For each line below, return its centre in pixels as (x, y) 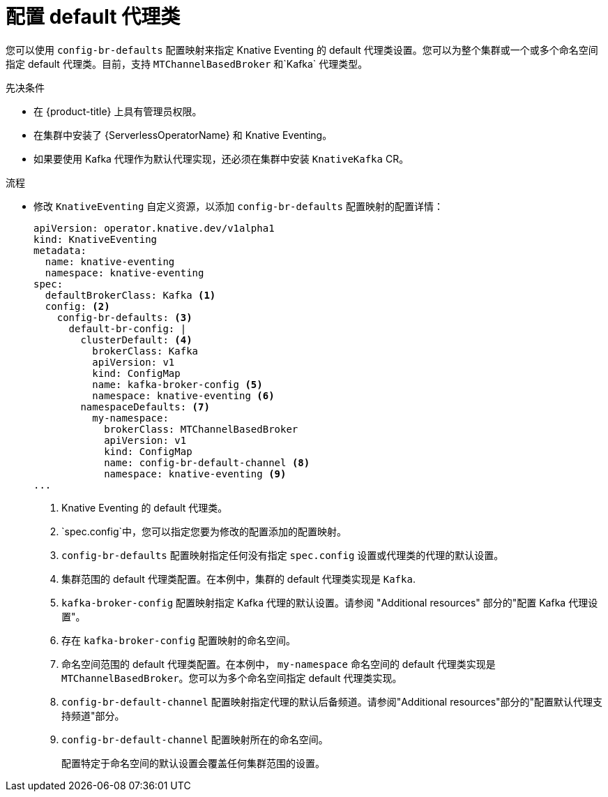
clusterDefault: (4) (136, 340)
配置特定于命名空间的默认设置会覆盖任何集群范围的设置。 (193, 763)
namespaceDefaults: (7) (145, 407)
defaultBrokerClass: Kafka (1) (130, 295)
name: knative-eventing (110, 261)
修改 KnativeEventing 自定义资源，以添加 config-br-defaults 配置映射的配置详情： (238, 206)
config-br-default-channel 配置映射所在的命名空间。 (195, 739)
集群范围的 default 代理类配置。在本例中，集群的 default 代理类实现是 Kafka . (238, 579)
